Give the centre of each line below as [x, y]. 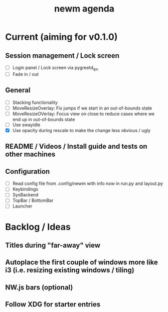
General [18, 90]
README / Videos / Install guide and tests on [76, 146]
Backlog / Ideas [38, 227]
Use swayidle [26, 125]
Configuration [28, 171]
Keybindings [25, 189]
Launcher [22, 206]
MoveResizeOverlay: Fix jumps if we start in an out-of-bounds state [82, 108]
